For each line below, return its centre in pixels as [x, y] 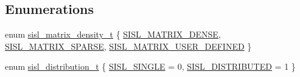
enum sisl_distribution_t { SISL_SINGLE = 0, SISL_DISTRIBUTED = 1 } [150, 66]
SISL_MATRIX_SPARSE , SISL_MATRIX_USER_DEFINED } [128, 46]
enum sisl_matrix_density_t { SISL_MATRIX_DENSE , [113, 34]
